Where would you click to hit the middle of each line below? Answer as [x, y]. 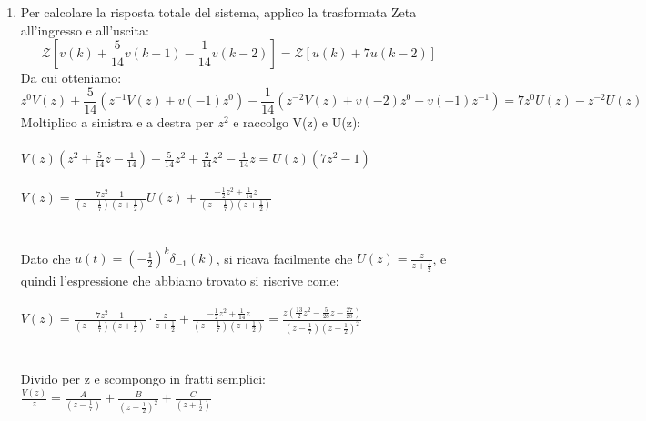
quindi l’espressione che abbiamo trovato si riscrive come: [180, 280]
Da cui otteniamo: [71, 78]
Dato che [45, 258]
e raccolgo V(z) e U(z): [297, 121]
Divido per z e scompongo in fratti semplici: [143, 379]
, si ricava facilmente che [284, 258]
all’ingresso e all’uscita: [85, 30]
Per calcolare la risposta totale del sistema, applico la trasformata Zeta [218, 12]
